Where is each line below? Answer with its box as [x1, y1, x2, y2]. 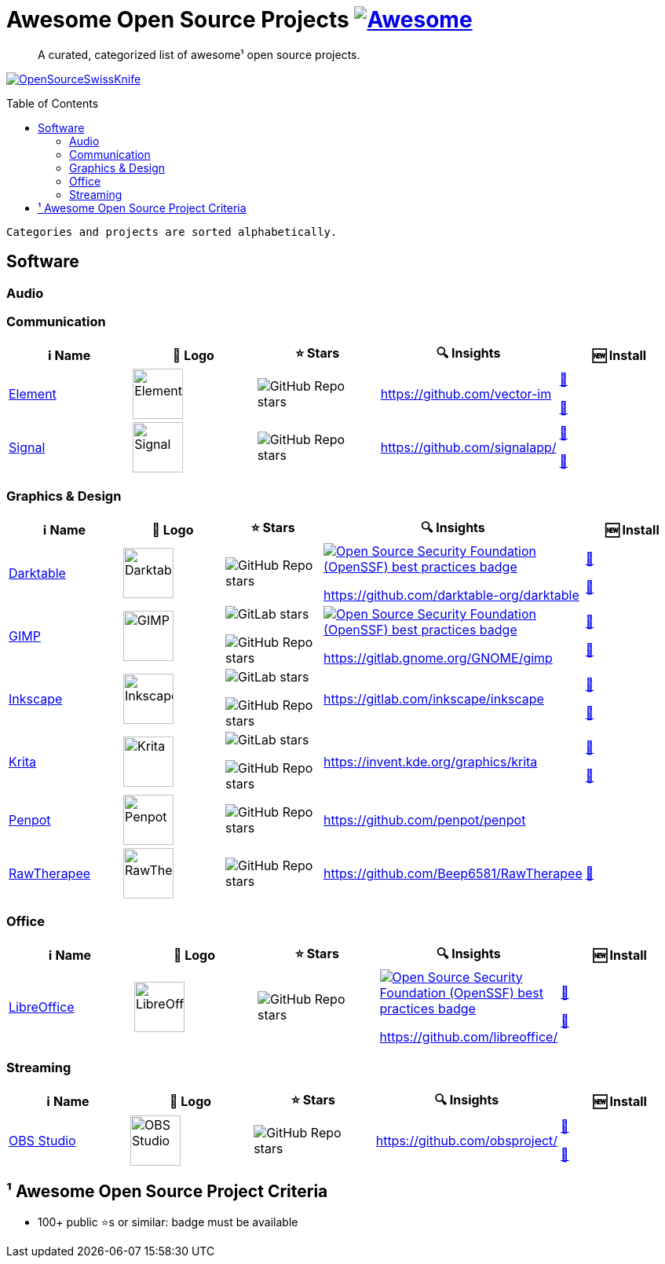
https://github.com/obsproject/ [375, 1132, 558, 1148]
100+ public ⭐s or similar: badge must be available [38, 1215, 298, 1229]
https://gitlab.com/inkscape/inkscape [323, 691, 544, 707]
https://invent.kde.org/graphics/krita [323, 754, 538, 770]
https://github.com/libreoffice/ [379, 1028, 558, 1045]
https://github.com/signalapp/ [380, 439, 557, 456]
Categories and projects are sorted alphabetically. [6, 225, 338, 238]
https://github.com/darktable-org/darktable [323, 587, 579, 604]
